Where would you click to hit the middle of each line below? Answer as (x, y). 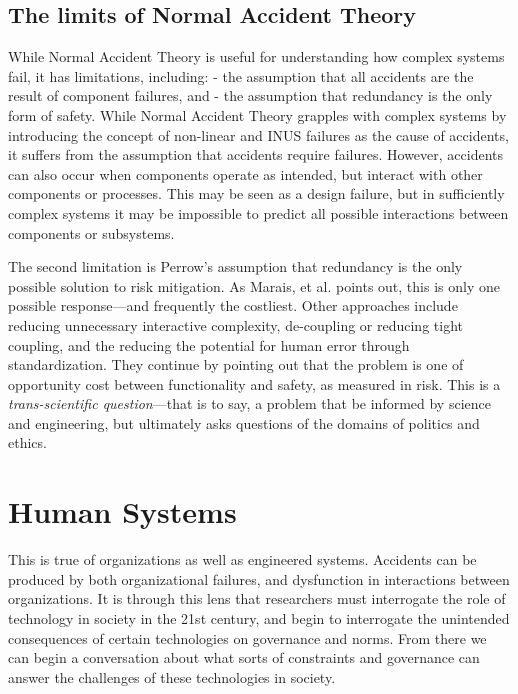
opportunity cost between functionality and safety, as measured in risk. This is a (254, 383)
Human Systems (122, 511)
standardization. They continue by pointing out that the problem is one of (236, 364)
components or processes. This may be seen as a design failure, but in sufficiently (256, 193)
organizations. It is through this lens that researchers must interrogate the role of (257, 598)
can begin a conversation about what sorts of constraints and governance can (244, 657)
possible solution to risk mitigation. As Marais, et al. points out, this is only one (254, 285)
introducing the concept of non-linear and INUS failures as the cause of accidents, (258, 134)
